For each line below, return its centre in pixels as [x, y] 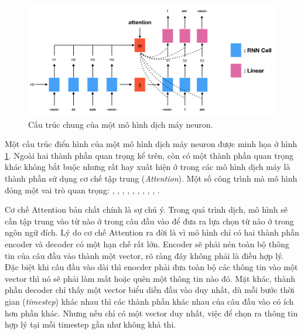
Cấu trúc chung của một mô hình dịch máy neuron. [121, 124]
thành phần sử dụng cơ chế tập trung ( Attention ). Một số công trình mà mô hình [151, 178]
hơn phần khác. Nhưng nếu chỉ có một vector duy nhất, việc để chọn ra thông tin [151, 313]
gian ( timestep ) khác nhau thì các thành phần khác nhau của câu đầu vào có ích [149, 301]
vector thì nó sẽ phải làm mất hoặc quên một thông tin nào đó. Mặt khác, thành [150, 278]
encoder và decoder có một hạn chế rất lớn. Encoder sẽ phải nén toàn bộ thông [147, 243]
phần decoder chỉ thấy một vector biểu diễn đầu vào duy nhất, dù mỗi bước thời [150, 290]
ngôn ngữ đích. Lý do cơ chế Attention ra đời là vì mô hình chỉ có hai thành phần [152, 232]
